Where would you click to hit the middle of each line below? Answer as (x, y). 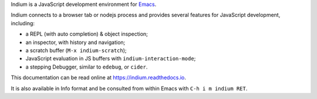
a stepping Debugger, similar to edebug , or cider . (87, 67)
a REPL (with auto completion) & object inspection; (87, 34)
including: (23, 23)
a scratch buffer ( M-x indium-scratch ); (76, 50)
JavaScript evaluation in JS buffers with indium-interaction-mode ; (111, 59)
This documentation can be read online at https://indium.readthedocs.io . (98, 78)
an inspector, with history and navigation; (75, 42)
